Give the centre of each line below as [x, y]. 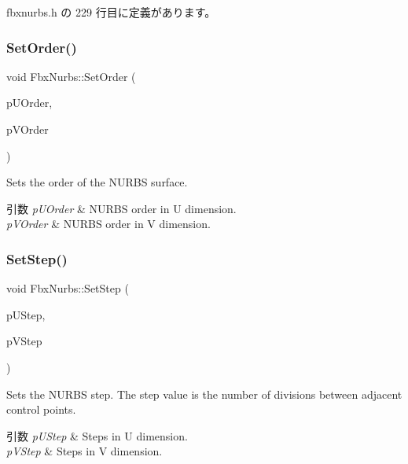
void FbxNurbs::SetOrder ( [71, 76]
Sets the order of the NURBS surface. [97, 182]
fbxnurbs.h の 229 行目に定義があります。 [111, 12]
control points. [41, 409]
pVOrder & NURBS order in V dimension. [108, 224]
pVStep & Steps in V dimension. [85, 451]
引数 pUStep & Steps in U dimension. [97, 435]
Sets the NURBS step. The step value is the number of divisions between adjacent [204, 394]
